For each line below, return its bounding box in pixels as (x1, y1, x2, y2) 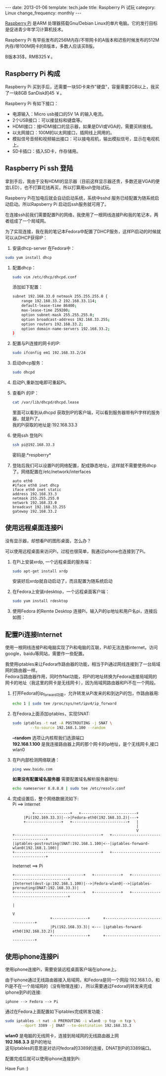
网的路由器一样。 (5, 667, 40, 673)
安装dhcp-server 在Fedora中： (12, 245, 75, 251)
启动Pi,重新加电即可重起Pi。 (12, 379, 69, 385)
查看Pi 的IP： (12, 390, 39, 396)
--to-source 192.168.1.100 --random (30, 725, 106, 730)
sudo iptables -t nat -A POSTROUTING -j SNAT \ (12, 720, 113, 725)
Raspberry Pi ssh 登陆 (5, 164, 73, 173)
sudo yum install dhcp (5, 255, 52, 260)
